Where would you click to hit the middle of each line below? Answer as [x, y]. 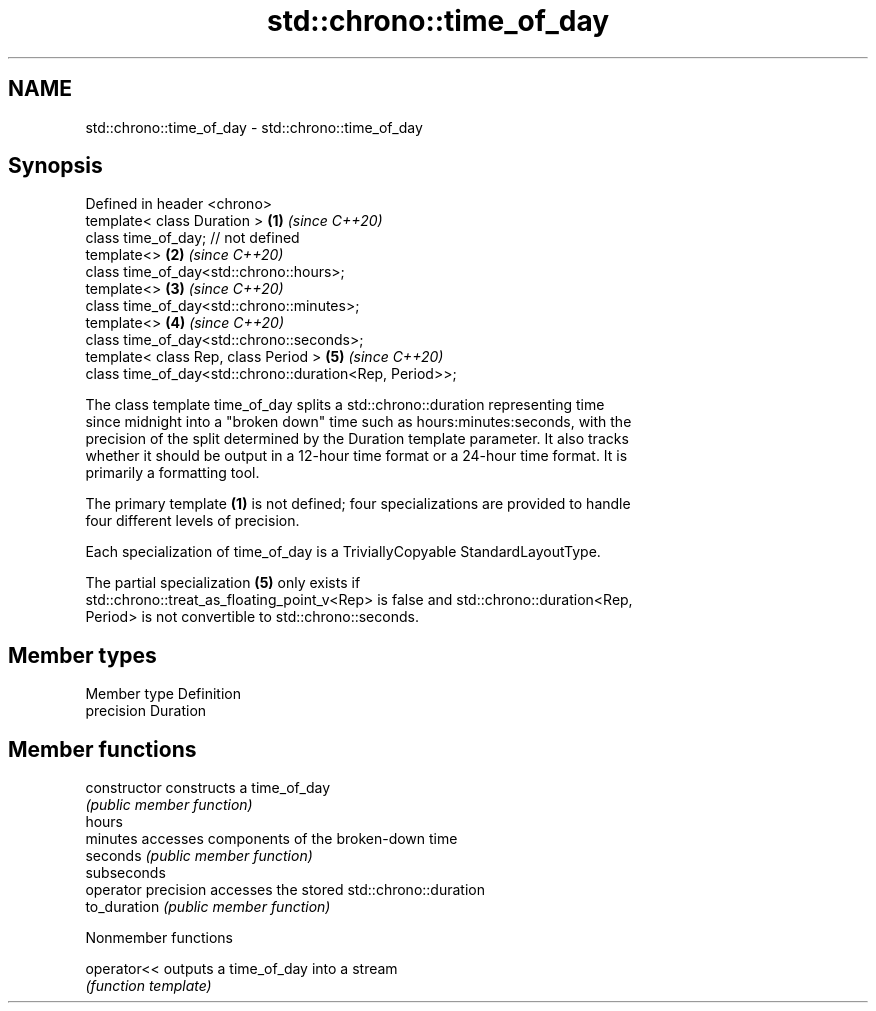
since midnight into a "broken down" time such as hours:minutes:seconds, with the [358, 422]
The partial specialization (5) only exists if [223, 583]
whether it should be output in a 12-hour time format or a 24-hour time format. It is [356, 456]
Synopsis [55, 166]
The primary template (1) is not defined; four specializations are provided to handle [358, 504]
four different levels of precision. [192, 521]
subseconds [125, 873]
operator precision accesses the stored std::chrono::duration [285, 890]
